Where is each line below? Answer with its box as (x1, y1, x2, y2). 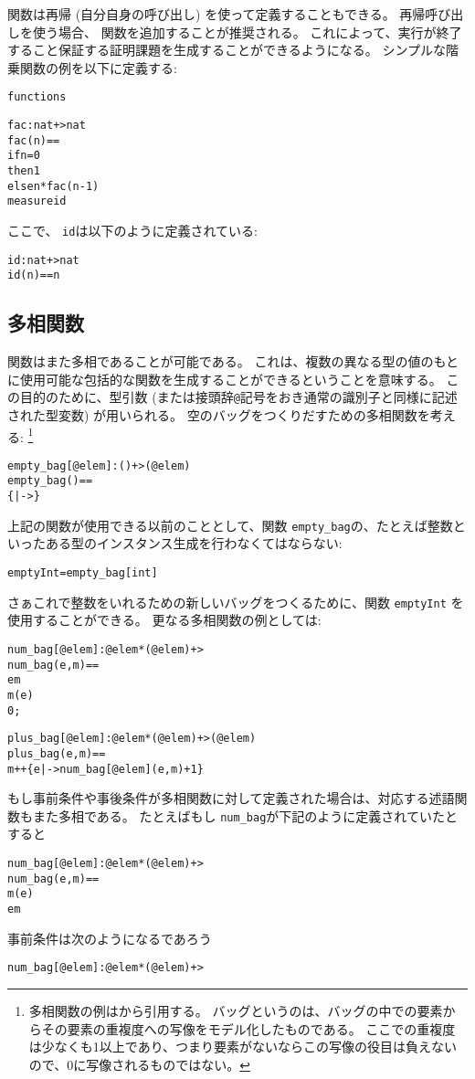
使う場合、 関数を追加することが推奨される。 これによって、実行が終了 (32, 22, 462, 41)
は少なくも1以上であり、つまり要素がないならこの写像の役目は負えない (28, 1037, 458, 1056)
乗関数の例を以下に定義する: (7, 58, 177, 77)
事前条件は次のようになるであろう (7, 928, 212, 947)
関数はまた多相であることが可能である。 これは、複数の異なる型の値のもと (7, 352, 459, 371)
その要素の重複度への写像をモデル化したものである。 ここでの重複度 (41, 1019, 456, 1038)
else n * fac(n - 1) (7, 179, 100, 193)
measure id (7, 195, 67, 208)
